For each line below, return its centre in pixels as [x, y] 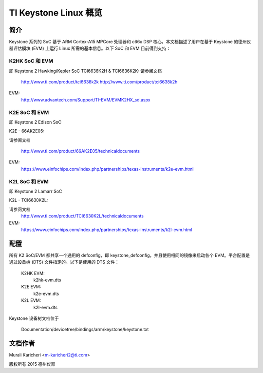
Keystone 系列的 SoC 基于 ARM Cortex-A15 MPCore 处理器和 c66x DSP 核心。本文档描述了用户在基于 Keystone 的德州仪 [130, 42]
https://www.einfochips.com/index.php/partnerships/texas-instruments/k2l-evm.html [107, 230]
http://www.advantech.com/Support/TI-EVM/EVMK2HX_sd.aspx [86, 99]
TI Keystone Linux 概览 [56, 13]
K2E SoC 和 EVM [29, 112]
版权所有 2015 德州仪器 [32, 364]
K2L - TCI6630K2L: [28, 200]
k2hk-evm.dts [47, 280]
